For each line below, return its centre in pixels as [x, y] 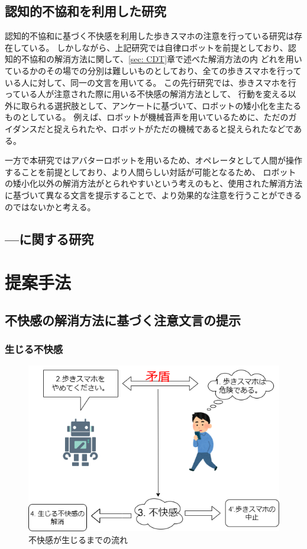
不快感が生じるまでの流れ [78, 539]
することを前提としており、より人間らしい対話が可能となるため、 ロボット [151, 171]
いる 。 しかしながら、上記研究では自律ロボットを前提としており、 [159, 47]
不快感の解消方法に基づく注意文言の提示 [123, 320]
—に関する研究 [49, 238]
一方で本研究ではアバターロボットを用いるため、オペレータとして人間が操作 [154, 160]
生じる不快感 [34, 349]
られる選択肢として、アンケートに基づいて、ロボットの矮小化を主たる [165, 105]
